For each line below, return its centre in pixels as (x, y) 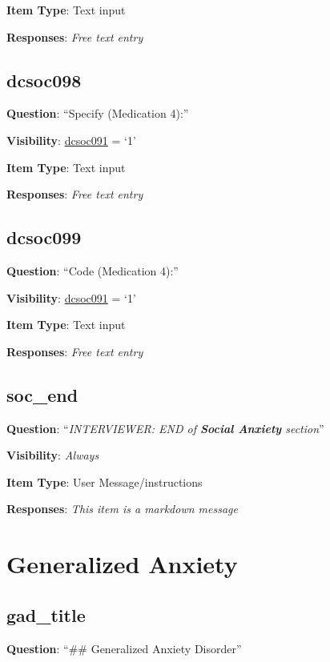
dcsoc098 (44, 80)
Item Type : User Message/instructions (105, 481)
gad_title (46, 614)
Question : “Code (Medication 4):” (93, 270)
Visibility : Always (53, 455)
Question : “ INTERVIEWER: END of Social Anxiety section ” (165, 428)
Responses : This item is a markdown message (122, 509)
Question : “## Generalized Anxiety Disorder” (124, 648)
